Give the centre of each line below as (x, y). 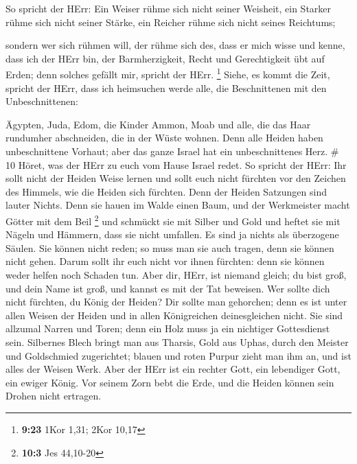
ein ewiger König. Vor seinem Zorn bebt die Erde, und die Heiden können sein (170, 382)
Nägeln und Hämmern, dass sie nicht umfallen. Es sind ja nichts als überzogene (172, 234)
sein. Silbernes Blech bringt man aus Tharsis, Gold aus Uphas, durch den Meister (177, 341)
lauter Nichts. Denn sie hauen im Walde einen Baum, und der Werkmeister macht (178, 205)
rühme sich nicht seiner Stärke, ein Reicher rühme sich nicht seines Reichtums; (171, 22)
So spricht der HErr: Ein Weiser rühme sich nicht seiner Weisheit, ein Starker (169, 8)
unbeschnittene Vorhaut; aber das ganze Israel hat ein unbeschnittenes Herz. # (172, 151)
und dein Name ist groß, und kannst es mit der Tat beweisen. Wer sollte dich (168, 288)
